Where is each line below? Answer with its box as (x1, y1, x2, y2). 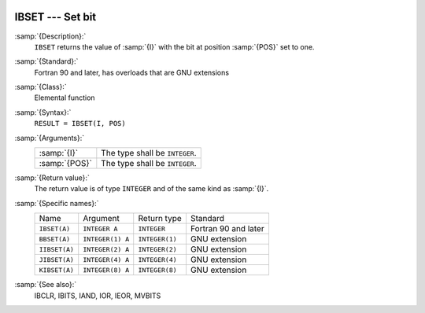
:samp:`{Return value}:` (14, 173, 91, 182)
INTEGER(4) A (83, 256, 130, 263)
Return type (138, 213, 183, 224)
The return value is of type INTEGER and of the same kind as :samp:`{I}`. (34, 184, 269, 193)
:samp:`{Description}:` (14, 31, 87, 41)
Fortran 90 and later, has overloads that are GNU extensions (34, 68, 230, 77)
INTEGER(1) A (83, 234, 130, 243)
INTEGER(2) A (83, 245, 130, 253)
